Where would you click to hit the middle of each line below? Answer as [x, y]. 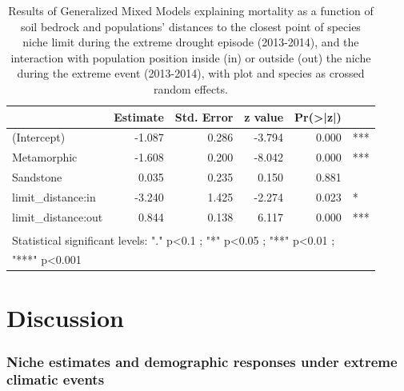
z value [264, 116]
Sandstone [37, 177]
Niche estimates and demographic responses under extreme [202, 361]
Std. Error [204, 116]
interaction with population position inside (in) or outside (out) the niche [191, 57]
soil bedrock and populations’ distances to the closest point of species [190, 26]
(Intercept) [39, 137]
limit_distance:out [58, 216]
